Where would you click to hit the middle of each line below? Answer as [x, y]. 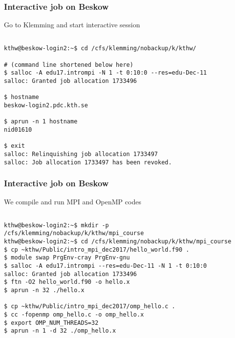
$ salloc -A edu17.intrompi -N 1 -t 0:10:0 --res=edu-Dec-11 [106, 73]
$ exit [14, 146]
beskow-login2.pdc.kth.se [46, 106]
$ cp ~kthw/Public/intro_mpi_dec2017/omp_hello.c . [90, 307]
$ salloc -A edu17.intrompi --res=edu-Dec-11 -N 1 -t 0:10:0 [106, 266]
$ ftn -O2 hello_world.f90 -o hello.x [67, 282]
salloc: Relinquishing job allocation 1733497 [81, 154]
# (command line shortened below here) [69, 65]
